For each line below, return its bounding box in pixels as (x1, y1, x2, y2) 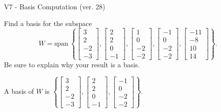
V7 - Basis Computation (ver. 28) (4, 1, 105, 11)
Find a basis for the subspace (4, 18, 92, 28)
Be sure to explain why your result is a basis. (4, 59, 140, 69)
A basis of (4, 86, 34, 96)
